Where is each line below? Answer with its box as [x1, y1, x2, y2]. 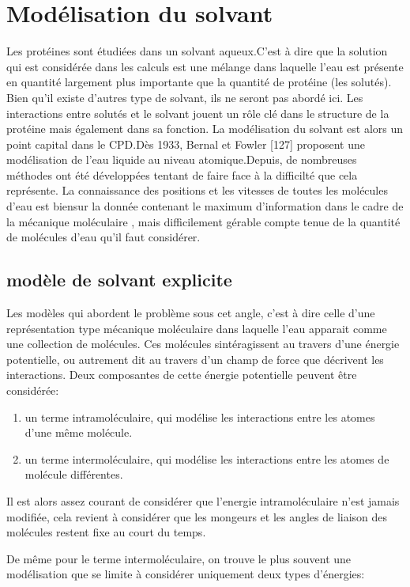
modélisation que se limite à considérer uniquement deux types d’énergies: [6, 566, 365, 582]
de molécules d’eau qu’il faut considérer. [6, 229, 201, 245]
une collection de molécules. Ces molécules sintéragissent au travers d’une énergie [6, 335, 400, 352]
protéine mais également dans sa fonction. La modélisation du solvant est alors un [6, 120, 404, 137]
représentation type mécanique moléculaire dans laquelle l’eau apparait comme [6, 320, 387, 336]
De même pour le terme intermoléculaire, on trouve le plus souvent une [6, 550, 352, 566]
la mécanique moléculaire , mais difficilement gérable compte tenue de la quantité [6, 213, 401, 229]
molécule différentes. [24, 466, 123, 483]
